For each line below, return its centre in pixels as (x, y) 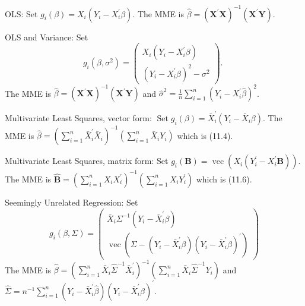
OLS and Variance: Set (47, 37)
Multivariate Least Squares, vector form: (78, 117)
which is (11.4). (205, 135)
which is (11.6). (224, 179)
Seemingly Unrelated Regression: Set (72, 202)
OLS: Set (21, 13)
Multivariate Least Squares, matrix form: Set (87, 161)
